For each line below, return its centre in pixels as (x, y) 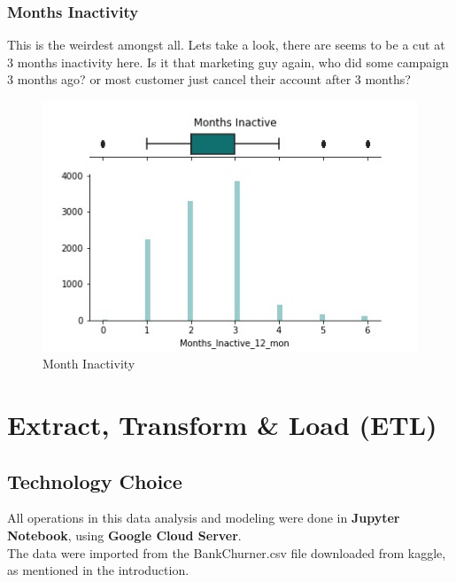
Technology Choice (95, 481)
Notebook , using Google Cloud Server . (124, 535)
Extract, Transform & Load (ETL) (222, 425)
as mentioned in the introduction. (98, 570)
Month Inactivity (89, 364)
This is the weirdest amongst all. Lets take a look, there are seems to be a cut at (226, 45)
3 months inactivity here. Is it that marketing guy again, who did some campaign (228, 62)
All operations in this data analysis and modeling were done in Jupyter (204, 518)
